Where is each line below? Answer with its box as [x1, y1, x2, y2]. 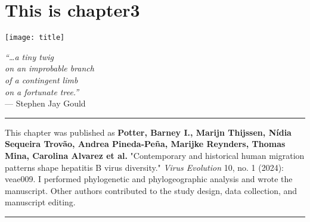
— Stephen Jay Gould [5, 97, 86, 110]
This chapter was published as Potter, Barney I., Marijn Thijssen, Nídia [5, 126, 292, 138]
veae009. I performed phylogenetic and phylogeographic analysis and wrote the [5, 173, 293, 185]
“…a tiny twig [5, 50, 54, 62]
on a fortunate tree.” [5, 85, 79, 98]
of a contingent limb [5, 73, 78, 86]
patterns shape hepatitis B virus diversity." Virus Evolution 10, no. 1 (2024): [5, 161, 284, 173]
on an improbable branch [5, 62, 94, 74]
